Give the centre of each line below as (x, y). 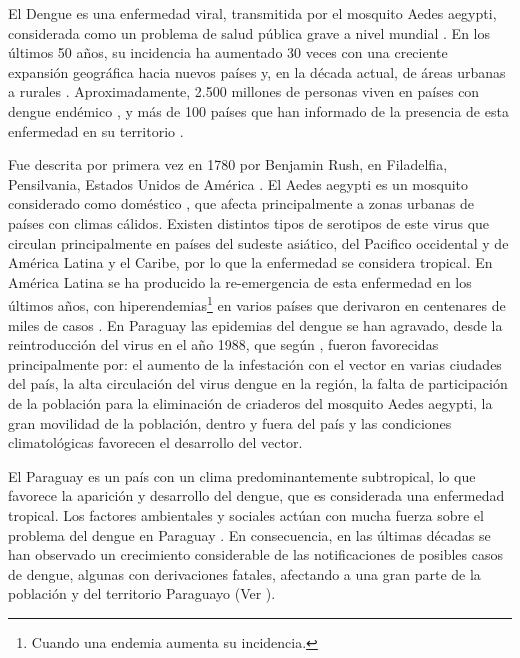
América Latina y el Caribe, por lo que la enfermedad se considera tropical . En (250, 262)
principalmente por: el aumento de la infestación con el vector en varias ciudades (255, 363)
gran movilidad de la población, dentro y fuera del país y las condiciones (230, 422)
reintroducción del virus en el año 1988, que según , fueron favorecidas (223, 344)
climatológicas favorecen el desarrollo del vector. (155, 442)
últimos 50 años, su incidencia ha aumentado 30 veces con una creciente (228, 52)
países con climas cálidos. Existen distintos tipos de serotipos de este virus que (249, 222)
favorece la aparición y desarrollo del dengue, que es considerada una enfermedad (256, 495)
